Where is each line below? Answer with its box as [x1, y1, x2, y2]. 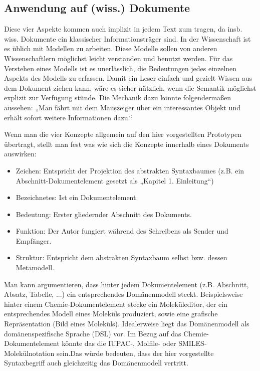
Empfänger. [16, 235, 52, 246]
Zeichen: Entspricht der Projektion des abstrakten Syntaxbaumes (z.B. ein [16, 165, 244, 175]
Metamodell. [16, 262, 55, 273]
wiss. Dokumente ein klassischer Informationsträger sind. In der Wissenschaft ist [4, 33, 251, 44]
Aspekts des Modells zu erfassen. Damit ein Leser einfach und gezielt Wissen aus [4, 73, 252, 83]
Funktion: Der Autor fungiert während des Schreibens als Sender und [16, 226, 228, 236]
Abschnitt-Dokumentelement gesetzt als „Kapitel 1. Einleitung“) [16, 175, 214, 185]
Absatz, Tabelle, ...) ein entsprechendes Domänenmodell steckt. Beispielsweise [4, 289, 243, 299]
